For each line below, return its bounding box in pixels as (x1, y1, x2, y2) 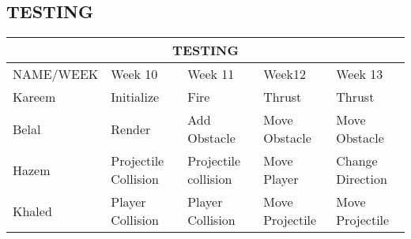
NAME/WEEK (13, 65, 99, 84)
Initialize (111, 88, 160, 106)
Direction (336, 170, 387, 189)
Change (336, 151, 378, 170)
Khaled (13, 201, 52, 220)
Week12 (263, 65, 306, 84)
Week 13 (336, 65, 383, 84)
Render (111, 119, 151, 138)
